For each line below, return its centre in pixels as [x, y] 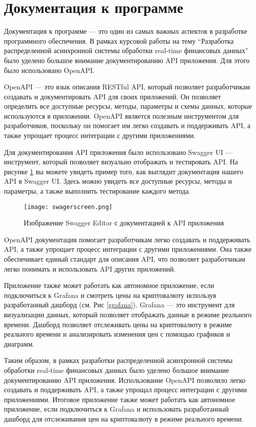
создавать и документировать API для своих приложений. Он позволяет [113, 96]
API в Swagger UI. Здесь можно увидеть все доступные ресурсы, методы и [118, 181]
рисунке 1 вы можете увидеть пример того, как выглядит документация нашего [124, 171]
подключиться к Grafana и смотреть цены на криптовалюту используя [110, 295]
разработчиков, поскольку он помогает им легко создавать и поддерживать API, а [127, 125]
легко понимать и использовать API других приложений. [90, 268]
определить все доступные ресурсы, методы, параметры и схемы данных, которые [128, 106]
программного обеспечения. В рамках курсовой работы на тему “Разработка [119, 40]
